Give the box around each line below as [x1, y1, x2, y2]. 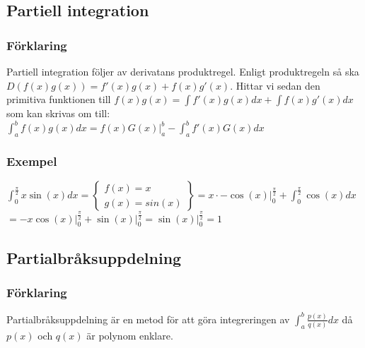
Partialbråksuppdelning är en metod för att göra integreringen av [6, 311, 290, 326]
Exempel [6, 152, 57, 169]
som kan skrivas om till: [6, 106, 110, 121]
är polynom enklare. [86, 328, 173, 343]
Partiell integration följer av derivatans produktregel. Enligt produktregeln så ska [6, 64, 359, 78]
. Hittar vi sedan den [230, 78, 320, 92]
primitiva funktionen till [6, 92, 111, 107]
